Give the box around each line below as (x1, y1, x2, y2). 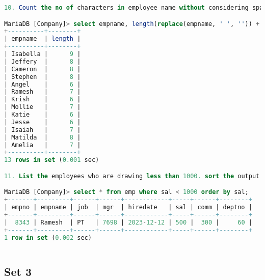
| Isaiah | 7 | (4, 126, 81, 133)
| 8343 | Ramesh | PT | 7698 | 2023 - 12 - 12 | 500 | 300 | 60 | (4, 218, 252, 226)
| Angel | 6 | (4, 80, 81, 88)
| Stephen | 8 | (4, 73, 81, 80)
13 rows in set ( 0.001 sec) (4, 156, 99, 164)
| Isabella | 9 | (4, 50, 81, 58)
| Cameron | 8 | (4, 65, 81, 73)
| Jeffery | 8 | (4, 58, 81, 65)
